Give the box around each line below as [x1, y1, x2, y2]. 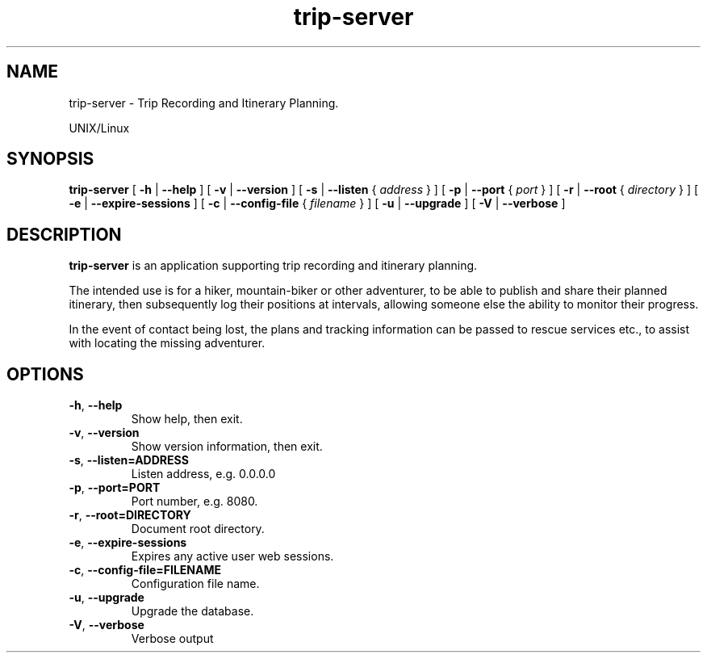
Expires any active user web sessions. [131, 549, 334, 564]
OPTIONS [6, 363, 84, 384]
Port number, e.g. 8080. [131, 494, 258, 509]
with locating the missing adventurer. [69, 336, 266, 350]
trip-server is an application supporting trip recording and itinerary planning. [69, 258, 478, 273]
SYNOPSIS [6, 149, 94, 170]
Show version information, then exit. [131, 439, 323, 454]
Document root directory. [131, 522, 265, 536]
